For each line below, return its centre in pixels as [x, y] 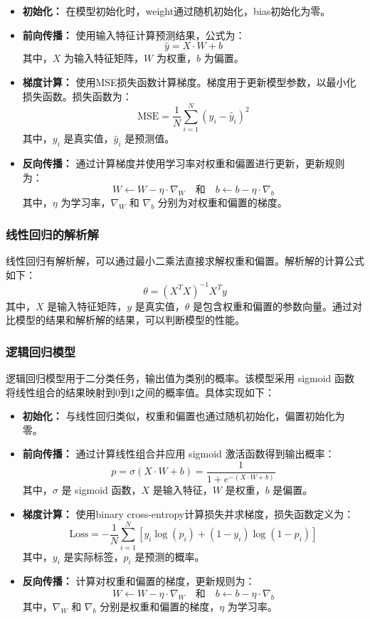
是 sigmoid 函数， [101, 490]
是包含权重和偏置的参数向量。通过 [273, 306]
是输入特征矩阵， [87, 306]
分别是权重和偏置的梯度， [160, 606]
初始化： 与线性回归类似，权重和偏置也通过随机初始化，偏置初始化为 [184, 416]
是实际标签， [94, 556]
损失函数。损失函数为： [77, 96]
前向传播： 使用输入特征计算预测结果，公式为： [134, 35]
